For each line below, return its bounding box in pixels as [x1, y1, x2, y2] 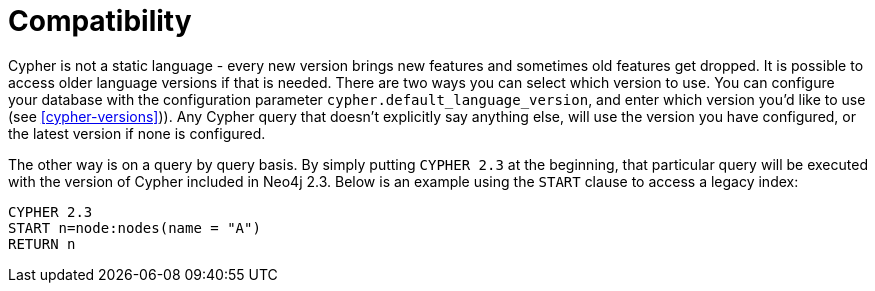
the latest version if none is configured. [8, 124, 266, 142]
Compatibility [8, 4, 192, 38]
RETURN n [8, 235, 76, 252]
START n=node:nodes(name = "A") [8, 219, 261, 236]
